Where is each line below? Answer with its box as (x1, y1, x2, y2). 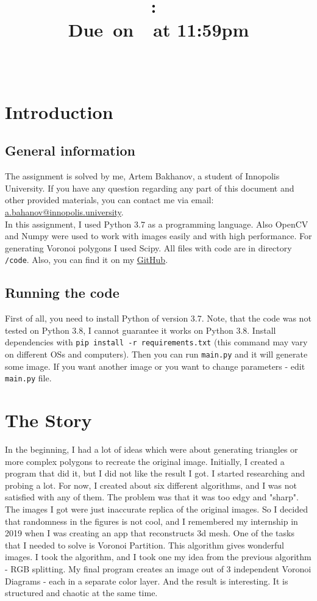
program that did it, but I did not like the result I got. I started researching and (5, 467, 305, 480)
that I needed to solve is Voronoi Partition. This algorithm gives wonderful (5, 538, 285, 551)
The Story (5, 408, 92, 433)
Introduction (5, 99, 113, 124)
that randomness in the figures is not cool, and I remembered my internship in (5, 514, 298, 527)
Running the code (5, 283, 119, 302)
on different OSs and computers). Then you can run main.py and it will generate (5, 348, 308, 360)
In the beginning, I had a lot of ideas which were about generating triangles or (5, 443, 298, 456)
